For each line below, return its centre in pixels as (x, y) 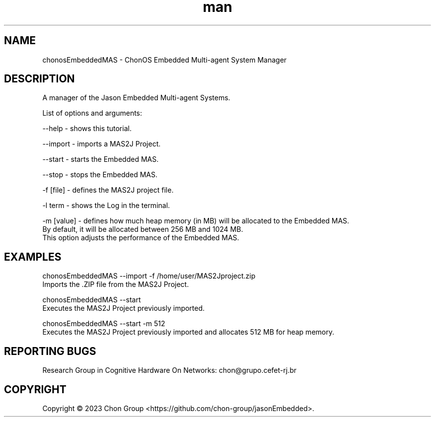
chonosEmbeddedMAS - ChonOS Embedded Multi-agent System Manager (165, 60)
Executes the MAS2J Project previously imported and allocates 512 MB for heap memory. (188, 332)
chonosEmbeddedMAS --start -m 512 (104, 324)
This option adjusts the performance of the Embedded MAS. (141, 238)
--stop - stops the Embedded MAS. (100, 175)
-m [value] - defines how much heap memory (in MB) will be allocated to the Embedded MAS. (196, 221)
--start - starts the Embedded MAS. (101, 159)
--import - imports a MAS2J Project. (102, 144)
